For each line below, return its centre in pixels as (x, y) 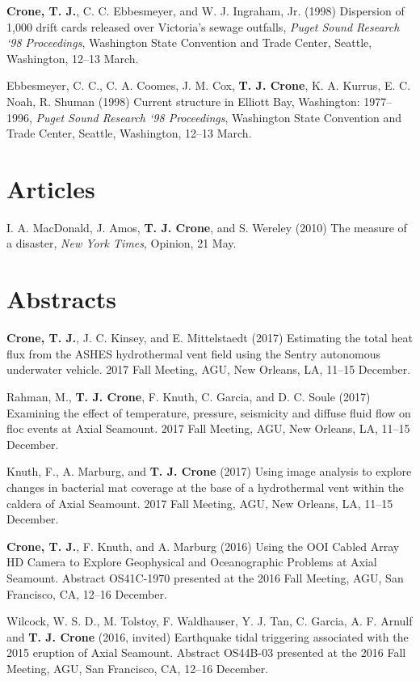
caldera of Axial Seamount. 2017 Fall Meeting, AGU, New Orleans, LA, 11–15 (200, 503)
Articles (51, 188)
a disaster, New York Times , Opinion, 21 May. (122, 243)
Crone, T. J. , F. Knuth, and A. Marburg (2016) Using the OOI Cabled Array (203, 546)
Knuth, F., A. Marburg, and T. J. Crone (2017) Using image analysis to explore (209, 471)
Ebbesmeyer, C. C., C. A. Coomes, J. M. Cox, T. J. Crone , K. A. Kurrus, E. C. (209, 85)
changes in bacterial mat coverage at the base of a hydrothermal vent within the (205, 487)
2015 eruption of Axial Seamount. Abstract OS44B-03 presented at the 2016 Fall (206, 652)
